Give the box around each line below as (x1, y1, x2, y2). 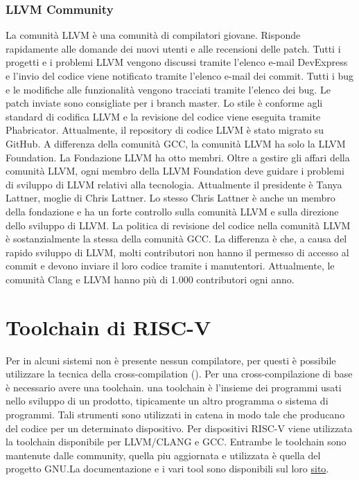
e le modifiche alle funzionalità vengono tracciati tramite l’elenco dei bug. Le (6, 82, 331, 96)
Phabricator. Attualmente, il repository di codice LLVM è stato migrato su (6, 123, 324, 137)
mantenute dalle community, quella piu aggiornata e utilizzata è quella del (6, 447, 321, 462)
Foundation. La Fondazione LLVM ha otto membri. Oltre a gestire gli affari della (6, 150, 350, 164)
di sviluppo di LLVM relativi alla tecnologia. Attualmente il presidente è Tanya (6, 177, 342, 191)
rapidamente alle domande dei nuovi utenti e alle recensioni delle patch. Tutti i (6, 41, 341, 55)
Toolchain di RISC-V (6, 312, 211, 341)
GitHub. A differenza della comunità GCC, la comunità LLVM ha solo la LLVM (6, 136, 346, 150)
